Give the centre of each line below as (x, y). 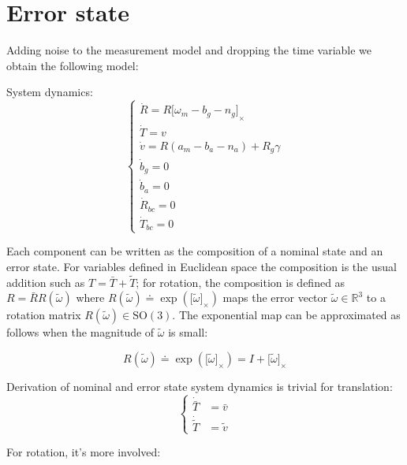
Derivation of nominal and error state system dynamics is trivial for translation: (200, 387)
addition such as (46, 282)
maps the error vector (275, 298)
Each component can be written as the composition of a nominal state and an (195, 251)
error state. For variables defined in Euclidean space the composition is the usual (202, 267)
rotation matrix (44, 315)
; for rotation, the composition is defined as (241, 282)
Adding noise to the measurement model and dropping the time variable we (189, 50)
